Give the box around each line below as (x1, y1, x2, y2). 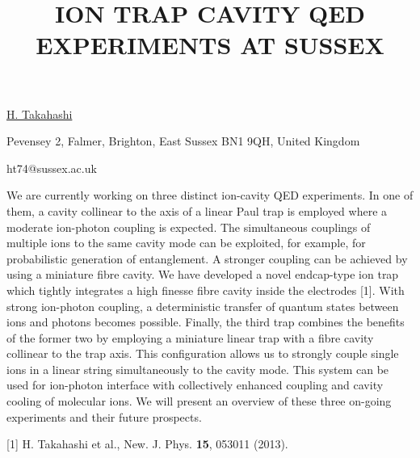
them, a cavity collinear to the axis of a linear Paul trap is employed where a (6, 202, 388, 219)
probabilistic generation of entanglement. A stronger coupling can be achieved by (6, 250, 408, 267)
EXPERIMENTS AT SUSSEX (36, 28, 384, 61)
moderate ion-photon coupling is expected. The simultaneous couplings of (6, 218, 371, 235)
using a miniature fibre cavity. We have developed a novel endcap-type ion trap (6, 266, 399, 283)
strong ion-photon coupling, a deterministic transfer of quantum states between (6, 297, 399, 314)
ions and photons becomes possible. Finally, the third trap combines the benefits (6, 313, 405, 330)
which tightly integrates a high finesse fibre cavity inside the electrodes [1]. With (6, 281, 405, 298)
